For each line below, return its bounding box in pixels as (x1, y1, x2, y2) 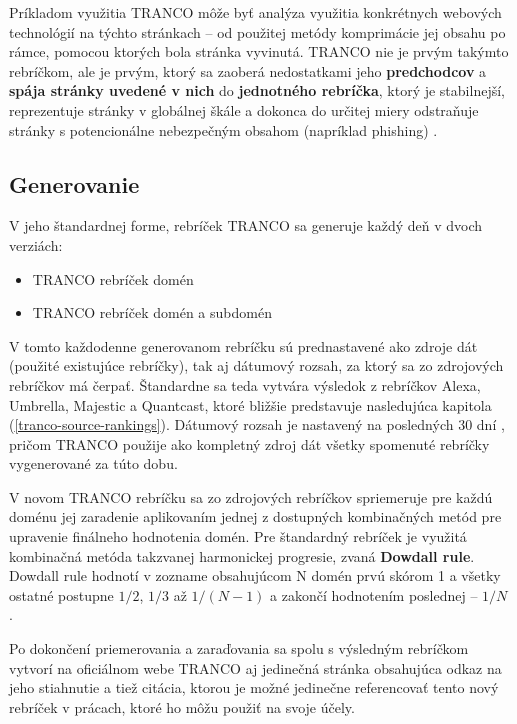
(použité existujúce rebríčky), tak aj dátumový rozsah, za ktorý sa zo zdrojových (9, 355, 504, 376)
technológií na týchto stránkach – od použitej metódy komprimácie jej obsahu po (9, 21, 506, 42)
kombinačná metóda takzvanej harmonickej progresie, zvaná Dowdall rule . (9, 545, 475, 566)
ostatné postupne (9, 584, 114, 605)
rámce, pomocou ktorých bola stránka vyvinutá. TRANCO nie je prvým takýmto (9, 41, 509, 62)
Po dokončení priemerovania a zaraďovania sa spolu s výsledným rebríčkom (9, 638, 469, 659)
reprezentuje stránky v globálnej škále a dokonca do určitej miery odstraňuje (9, 99, 479, 120)
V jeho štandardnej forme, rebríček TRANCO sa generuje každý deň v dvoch (9, 215, 483, 236)
